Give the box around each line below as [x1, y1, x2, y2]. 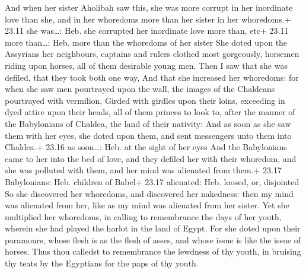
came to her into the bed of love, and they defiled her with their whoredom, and [5, 152, 297, 164]
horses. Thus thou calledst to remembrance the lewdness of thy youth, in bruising [5, 245, 301, 258]
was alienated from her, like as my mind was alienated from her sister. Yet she [5, 199, 289, 211]
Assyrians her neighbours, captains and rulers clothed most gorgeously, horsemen [5, 47, 299, 60]
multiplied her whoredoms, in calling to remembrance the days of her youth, [5, 210, 282, 223]
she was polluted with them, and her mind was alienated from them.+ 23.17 [5, 164, 282, 176]
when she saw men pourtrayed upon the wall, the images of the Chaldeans [5, 82, 275, 95]
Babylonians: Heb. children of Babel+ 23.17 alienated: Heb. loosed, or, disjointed [5, 175, 299, 188]
